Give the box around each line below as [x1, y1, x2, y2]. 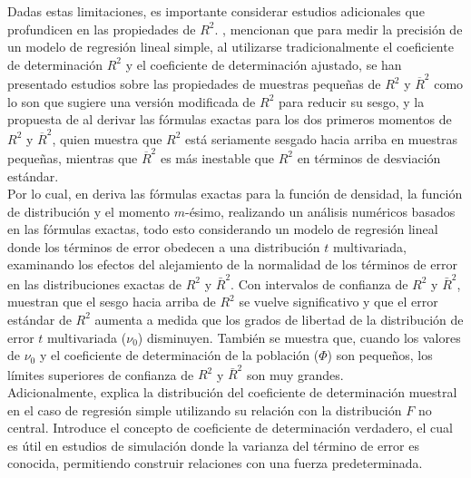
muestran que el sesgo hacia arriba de [7, 292, 216, 311]
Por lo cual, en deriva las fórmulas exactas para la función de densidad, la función [7, 184, 463, 203]
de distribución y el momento [7, 201, 171, 220]
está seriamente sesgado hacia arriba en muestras [185, 129, 458, 148]
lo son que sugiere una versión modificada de [7, 92, 256, 111]
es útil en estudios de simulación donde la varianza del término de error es [7, 435, 419, 454]
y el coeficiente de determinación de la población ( [39, 346, 319, 365]
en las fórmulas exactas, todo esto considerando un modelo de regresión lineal [7, 219, 438, 239]
